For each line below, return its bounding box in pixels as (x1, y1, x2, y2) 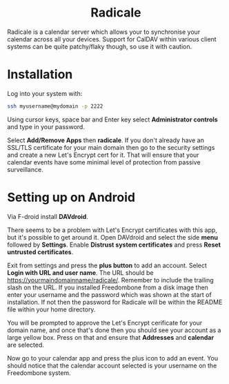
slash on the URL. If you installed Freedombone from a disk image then (7, 283, 209, 291)
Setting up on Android (7, 189, 136, 205)
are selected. (7, 340, 45, 349)
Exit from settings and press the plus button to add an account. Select (7, 261, 207, 269)
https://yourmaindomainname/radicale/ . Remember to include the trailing (7, 276, 214, 284)
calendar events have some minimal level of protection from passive (7, 157, 201, 166)
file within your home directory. (7, 305, 96, 314)
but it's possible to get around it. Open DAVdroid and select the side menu (7, 233, 219, 241)
